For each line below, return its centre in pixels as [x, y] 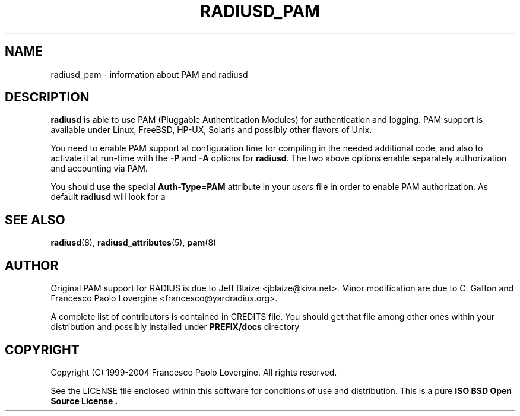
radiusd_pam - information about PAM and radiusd [149, 74]
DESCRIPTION [47, 97]
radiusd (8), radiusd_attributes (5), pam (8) [134, 243]
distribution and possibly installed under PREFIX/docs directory [175, 327]
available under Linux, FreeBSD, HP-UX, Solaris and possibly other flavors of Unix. [211, 130]
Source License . [84, 401]
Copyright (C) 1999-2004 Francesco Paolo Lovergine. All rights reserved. [194, 372]
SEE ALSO [35, 220]
